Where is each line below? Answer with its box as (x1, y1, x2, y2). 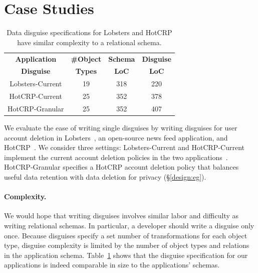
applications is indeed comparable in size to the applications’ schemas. (4, 259, 220, 270)
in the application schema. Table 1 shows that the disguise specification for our (4, 249, 248, 260)
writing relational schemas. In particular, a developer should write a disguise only (4, 220, 254, 230)
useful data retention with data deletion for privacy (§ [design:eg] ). (4, 172, 206, 182)
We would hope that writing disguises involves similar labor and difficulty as (4, 210, 239, 221)
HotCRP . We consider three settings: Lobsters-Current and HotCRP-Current (4, 142, 244, 153)
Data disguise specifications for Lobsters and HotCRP (7, 27, 172, 38)
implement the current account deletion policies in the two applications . (4, 152, 228, 162)
